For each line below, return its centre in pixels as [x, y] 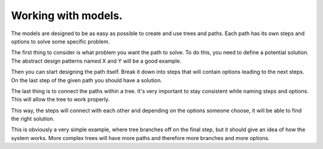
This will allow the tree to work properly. [60, 100]
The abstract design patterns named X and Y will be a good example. [96, 61]
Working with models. [67, 15]
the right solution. [33, 119]
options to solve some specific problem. [60, 41]
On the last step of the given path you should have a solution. [87, 80]
